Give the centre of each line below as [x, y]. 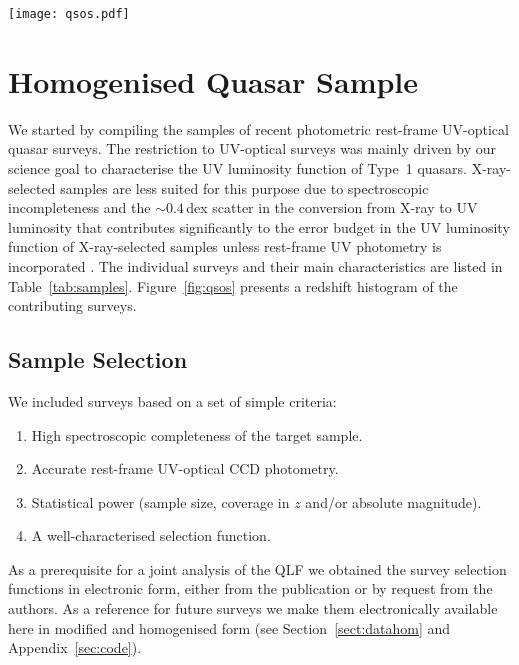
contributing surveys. [72, 305]
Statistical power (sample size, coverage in [160, 501]
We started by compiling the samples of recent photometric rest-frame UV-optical [258, 128]
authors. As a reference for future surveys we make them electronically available [253, 608]
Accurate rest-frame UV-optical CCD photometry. [185, 468]
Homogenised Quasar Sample [213, 80]
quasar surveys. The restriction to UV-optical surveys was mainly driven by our [252, 148]
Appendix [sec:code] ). [75, 647]
